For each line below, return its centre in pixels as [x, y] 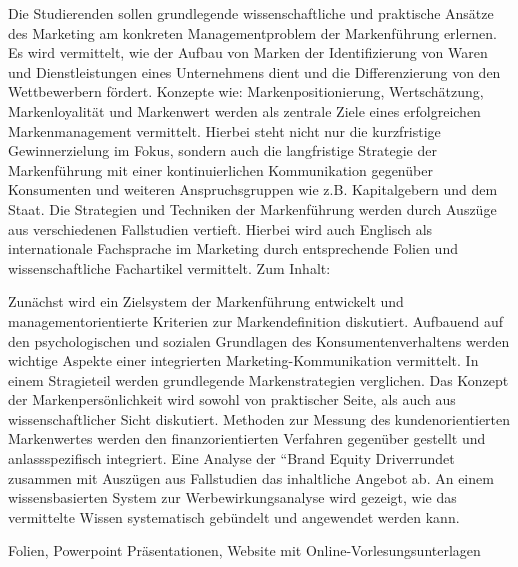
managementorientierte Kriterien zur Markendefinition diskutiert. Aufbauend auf [256, 320]
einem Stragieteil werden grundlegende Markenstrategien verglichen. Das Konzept [258, 379]
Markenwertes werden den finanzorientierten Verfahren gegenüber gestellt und [247, 438]
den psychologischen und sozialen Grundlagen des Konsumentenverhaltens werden [259, 340]
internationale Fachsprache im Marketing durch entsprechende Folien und [233, 248]
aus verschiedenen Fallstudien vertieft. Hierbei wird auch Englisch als [220, 228]
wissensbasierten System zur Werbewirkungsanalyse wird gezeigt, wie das [232, 497]
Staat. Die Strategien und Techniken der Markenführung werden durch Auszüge [252, 208]
